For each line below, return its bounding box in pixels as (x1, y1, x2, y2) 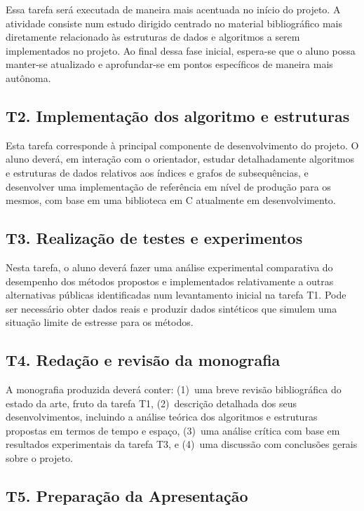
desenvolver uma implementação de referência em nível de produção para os (6, 179, 331, 193)
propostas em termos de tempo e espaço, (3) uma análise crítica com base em (6, 423, 340, 437)
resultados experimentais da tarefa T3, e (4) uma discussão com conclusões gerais (6, 437, 358, 451)
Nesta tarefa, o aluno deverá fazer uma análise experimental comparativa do (6, 259, 333, 274)
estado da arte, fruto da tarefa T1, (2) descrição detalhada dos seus (6, 395, 297, 410)
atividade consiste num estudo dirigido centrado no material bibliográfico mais (6, 15, 342, 30)
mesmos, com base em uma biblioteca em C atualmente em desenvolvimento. (6, 193, 336, 207)
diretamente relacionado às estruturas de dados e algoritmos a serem (6, 29, 300, 44)
